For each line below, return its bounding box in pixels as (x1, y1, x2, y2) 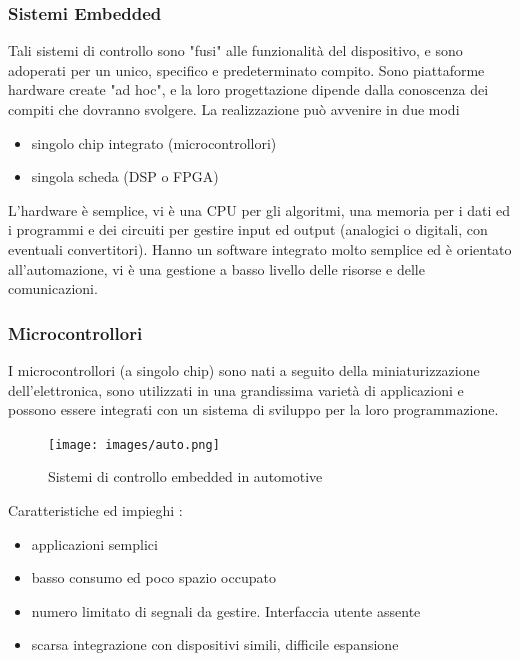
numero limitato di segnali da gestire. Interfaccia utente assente (31, 600, 421, 621)
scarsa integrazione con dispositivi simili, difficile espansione (31, 634, 399, 655)
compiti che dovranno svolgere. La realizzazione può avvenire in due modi (8, 99, 460, 119)
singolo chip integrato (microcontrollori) (31, 132, 277, 153)
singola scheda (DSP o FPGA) (31, 166, 219, 187)
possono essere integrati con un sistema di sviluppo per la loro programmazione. (8, 399, 499, 420)
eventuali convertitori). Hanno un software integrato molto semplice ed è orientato (8, 238, 512, 259)
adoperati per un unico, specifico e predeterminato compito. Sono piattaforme (8, 59, 485, 80)
